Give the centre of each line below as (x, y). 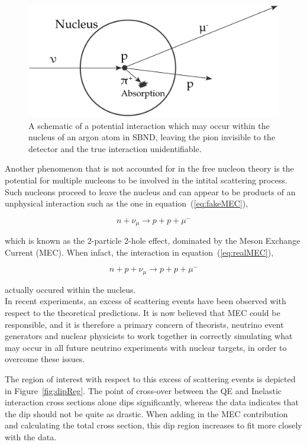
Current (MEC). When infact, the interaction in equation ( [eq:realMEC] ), (139, 252)
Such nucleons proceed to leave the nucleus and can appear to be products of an (150, 191)
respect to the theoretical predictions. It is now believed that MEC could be (143, 313)
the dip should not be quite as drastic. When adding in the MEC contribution (146, 413)
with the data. (31, 437)
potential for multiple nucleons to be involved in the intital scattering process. (146, 180)
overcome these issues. (45, 359)
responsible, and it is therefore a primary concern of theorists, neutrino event (144, 324)
